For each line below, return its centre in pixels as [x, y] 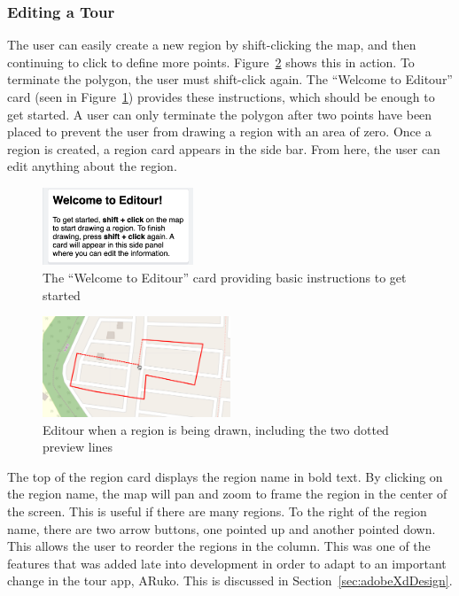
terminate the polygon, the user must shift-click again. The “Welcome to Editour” [230, 79]
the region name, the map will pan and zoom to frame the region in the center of [227, 494]
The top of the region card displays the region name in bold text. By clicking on [225, 476]
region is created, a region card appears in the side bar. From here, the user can [224, 148]
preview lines [78, 447]
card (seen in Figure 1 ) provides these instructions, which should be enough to [221, 97]
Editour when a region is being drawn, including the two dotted [216, 429]
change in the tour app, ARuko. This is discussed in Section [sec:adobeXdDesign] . [230, 581]
